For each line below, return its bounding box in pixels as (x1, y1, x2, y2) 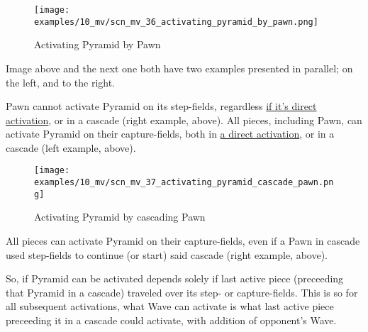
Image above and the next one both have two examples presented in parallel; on (6, 60, 353, 75)
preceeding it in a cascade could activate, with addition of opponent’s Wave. (6, 313, 337, 327)
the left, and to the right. (6, 74, 116, 89)
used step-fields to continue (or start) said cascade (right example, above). (6, 247, 328, 262)
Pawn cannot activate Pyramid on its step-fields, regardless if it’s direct (6, 99, 317, 114)
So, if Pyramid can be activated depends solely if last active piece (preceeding (6, 271, 344, 286)
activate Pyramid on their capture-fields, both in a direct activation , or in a (6, 126, 335, 141)
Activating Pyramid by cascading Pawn (34, 209, 206, 224)
